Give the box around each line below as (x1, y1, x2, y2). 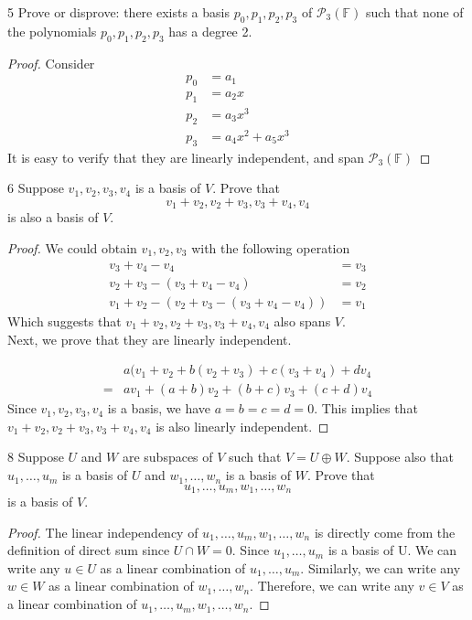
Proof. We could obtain (7, 238, 137, 257)
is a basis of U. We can (327, 540, 457, 560)
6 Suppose (7, 178, 64, 198)
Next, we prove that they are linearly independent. (7, 329, 292, 348)
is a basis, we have (107, 399, 211, 418)
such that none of (365, 3, 464, 21)
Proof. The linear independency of (7, 522, 198, 541)
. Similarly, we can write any (300, 558, 461, 577)
